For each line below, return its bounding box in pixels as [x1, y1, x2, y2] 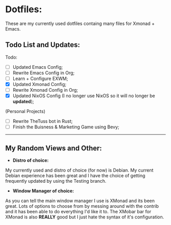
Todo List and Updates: [5, 41, 80, 49]
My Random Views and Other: [5, 144, 102, 152]
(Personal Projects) [5, 108, 46, 115]
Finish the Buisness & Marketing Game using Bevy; [12, 124, 120, 130]
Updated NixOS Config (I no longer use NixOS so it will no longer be [12, 93, 155, 99]
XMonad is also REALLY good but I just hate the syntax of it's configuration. [5, 214, 164, 220]
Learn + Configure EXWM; [12, 75, 68, 81]
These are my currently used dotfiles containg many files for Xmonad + [5, 20, 155, 26]
